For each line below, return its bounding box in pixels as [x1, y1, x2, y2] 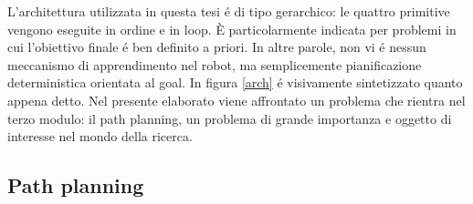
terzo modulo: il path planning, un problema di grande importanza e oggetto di [7, 108, 452, 127]
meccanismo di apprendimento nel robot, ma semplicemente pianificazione [7, 55, 422, 74]
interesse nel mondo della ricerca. [7, 127, 193, 146]
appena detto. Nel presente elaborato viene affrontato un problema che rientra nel [7, 90, 466, 109]
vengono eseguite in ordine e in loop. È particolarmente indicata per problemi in [7, 19, 457, 38]
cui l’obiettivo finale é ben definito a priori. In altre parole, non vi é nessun [7, 37, 426, 56]
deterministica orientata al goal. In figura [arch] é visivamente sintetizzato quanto [7, 73, 463, 92]
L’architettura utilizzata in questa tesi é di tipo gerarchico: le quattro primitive [7, 2, 450, 20]
